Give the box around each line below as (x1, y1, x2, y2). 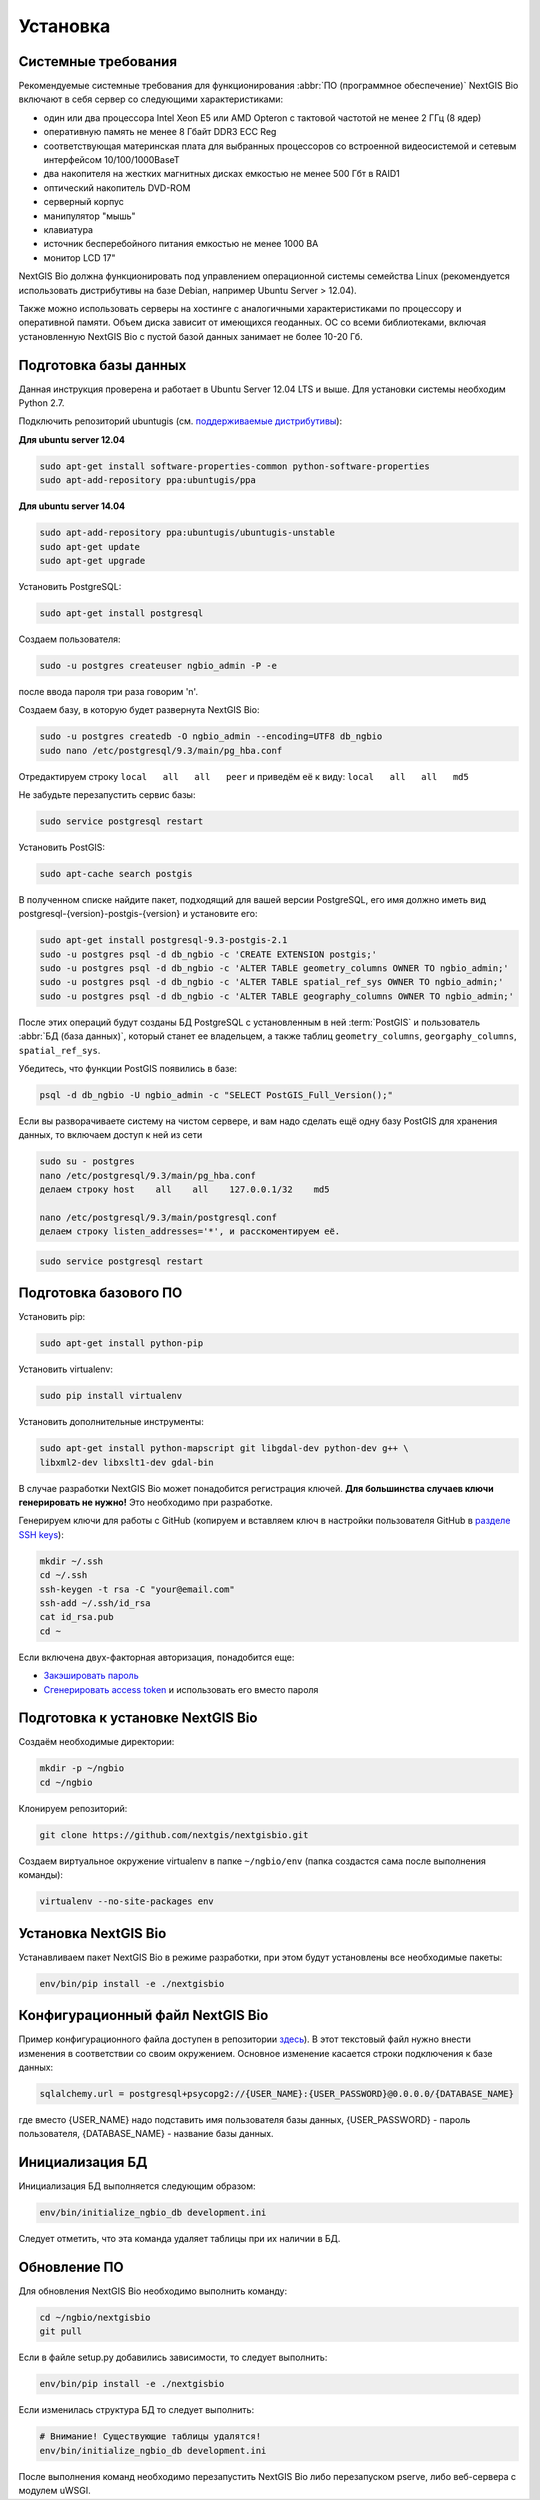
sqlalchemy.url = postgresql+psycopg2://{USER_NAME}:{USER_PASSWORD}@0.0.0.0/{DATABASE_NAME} (39, 2088, 515, 2099)
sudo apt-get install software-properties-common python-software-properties (39, 460, 430, 472)
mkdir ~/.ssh (39, 1555, 104, 1567)
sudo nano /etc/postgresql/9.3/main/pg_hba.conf (39, 745, 283, 756)
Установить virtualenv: (18, 1363, 114, 1375)
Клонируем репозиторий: (18, 1802, 128, 1814)
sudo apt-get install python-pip (39, 1338, 204, 1349)
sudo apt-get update (39, 541, 140, 552)
